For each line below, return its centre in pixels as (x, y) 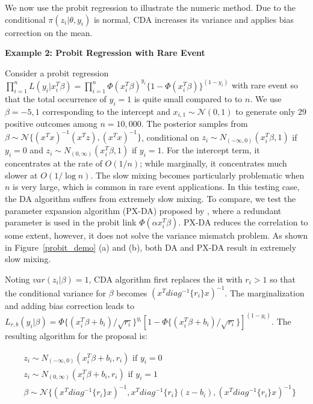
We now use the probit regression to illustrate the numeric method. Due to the (150, 7)
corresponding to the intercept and (106, 111)
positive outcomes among (51, 124)
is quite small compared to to (188, 98)
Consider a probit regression (57, 72)
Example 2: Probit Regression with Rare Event (105, 53)
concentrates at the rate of (54, 163)
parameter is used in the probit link (71, 222)
